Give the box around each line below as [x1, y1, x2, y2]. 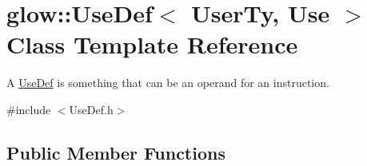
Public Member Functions [6, 140, 225, 164]
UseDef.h [69, 101, 114, 117]
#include [6, 101, 51, 117]
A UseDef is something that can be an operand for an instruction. [6, 74, 329, 91]
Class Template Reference [6, 28, 298, 61]
